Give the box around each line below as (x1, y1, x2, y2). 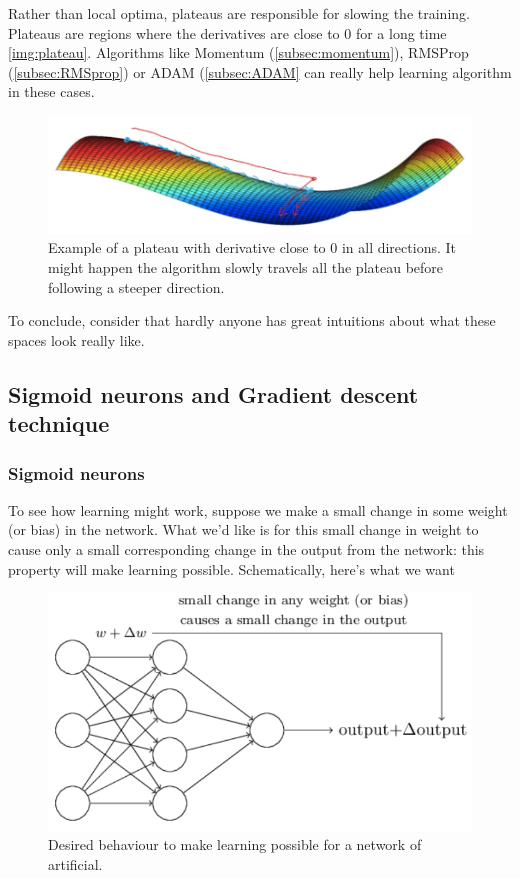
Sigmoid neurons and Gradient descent (8, 378, 419, 409)
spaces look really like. (8, 329, 145, 350)
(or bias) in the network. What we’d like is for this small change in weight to (8, 519, 479, 540)
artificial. (48, 853, 103, 874)
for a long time (355, 22, 447, 43)
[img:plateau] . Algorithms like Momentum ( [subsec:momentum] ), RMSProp (8, 42, 469, 63)
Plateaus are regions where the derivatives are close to (8, 22, 340, 43)
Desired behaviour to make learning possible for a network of (48, 834, 422, 855)
